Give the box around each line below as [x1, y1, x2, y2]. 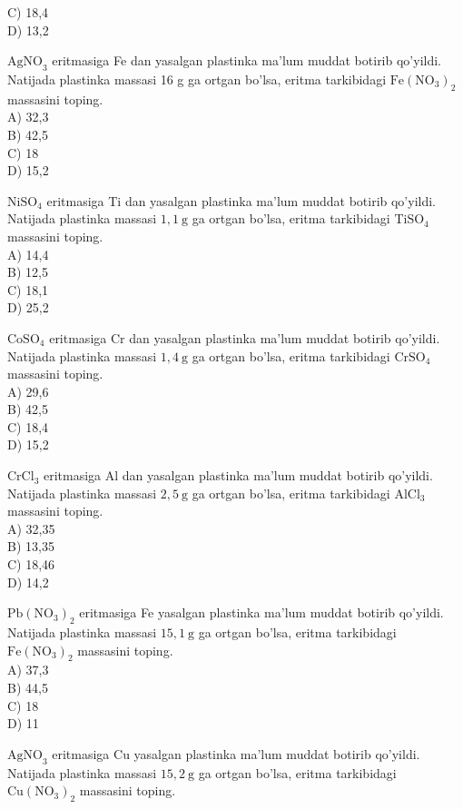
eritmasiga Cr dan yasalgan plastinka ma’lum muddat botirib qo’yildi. [49, 328, 440, 347]
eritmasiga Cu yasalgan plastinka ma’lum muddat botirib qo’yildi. [52, 744, 420, 763]
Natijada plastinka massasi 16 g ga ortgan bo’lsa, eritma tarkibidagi [7, 69, 387, 88]
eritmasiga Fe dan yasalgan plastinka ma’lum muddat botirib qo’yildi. [52, 51, 441, 70]
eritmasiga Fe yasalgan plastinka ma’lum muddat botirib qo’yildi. [79, 603, 444, 622]
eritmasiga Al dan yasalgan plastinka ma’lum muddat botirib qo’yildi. [43, 466, 433, 485]
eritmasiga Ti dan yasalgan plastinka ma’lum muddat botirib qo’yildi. [46, 191, 436, 210]
